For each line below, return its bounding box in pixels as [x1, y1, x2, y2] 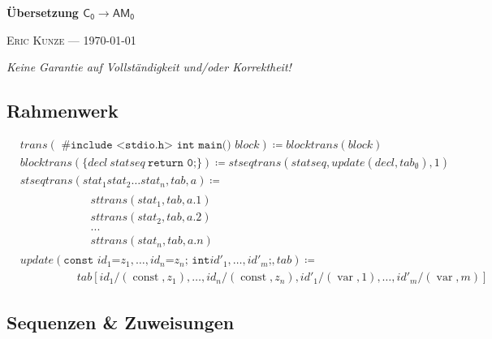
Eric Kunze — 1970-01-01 [6, 31, 136, 48]
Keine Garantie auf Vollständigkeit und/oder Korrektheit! [6, 58, 291, 75]
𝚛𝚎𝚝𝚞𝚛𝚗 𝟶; [147, 157, 196, 169]
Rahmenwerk [6, 98, 119, 123]
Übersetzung [6, 4, 79, 20]
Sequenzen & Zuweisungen [6, 309, 235, 334]
